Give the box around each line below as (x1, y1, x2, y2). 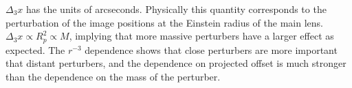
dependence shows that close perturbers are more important (85, 42, 338, 57)
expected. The (5, 42, 65, 57)
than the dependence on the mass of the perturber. (5, 69, 221, 83)
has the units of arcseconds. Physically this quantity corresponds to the (26, 2, 327, 16)
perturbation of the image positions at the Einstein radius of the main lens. (5, 15, 323, 29)
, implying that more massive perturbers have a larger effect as (69, 29, 334, 43)
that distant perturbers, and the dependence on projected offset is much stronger (5, 56, 346, 70)
